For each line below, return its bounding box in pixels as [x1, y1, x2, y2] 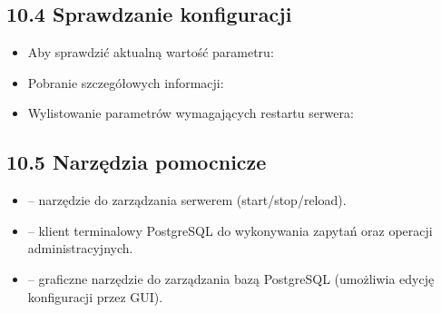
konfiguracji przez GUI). [27, 287, 163, 306]
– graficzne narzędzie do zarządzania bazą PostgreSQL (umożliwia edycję [27, 269, 435, 288]
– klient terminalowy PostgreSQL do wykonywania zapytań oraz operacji [27, 220, 433, 240]
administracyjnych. [27, 239, 133, 258]
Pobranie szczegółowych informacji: [27, 73, 224, 92]
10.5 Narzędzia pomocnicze [6, 148, 267, 176]
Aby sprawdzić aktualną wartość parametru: [27, 43, 274, 62]
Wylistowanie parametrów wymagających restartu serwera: [27, 103, 354, 122]
